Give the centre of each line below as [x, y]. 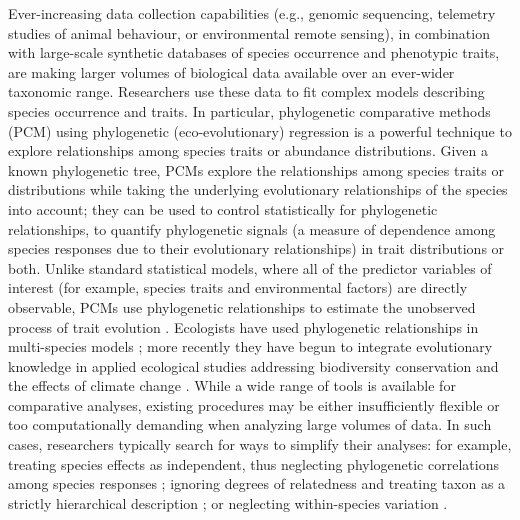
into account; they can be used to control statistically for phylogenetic [223, 208]
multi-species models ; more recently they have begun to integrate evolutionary [250, 346]
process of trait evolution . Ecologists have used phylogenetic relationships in [243, 326]
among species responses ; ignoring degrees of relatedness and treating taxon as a [257, 483]
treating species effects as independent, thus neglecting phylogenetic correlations [253, 463]
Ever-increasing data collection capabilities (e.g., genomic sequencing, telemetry [252, 13]
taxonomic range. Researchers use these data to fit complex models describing [246, 91]
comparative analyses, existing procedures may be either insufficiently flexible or [254, 404]
